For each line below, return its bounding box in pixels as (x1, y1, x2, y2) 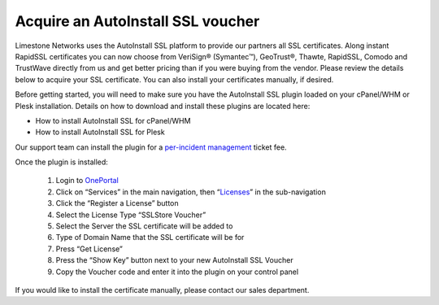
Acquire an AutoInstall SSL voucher (15, 12, 260, 30)
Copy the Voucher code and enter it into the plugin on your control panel (55, 267, 299, 277)
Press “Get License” (55, 244, 124, 254)
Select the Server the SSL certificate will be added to (55, 221, 233, 231)
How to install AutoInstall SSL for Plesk (35, 127, 166, 137)
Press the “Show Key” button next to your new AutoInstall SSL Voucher (55, 255, 293, 265)
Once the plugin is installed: (15, 157, 109, 167)
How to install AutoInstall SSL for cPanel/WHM (35, 115, 191, 125)
